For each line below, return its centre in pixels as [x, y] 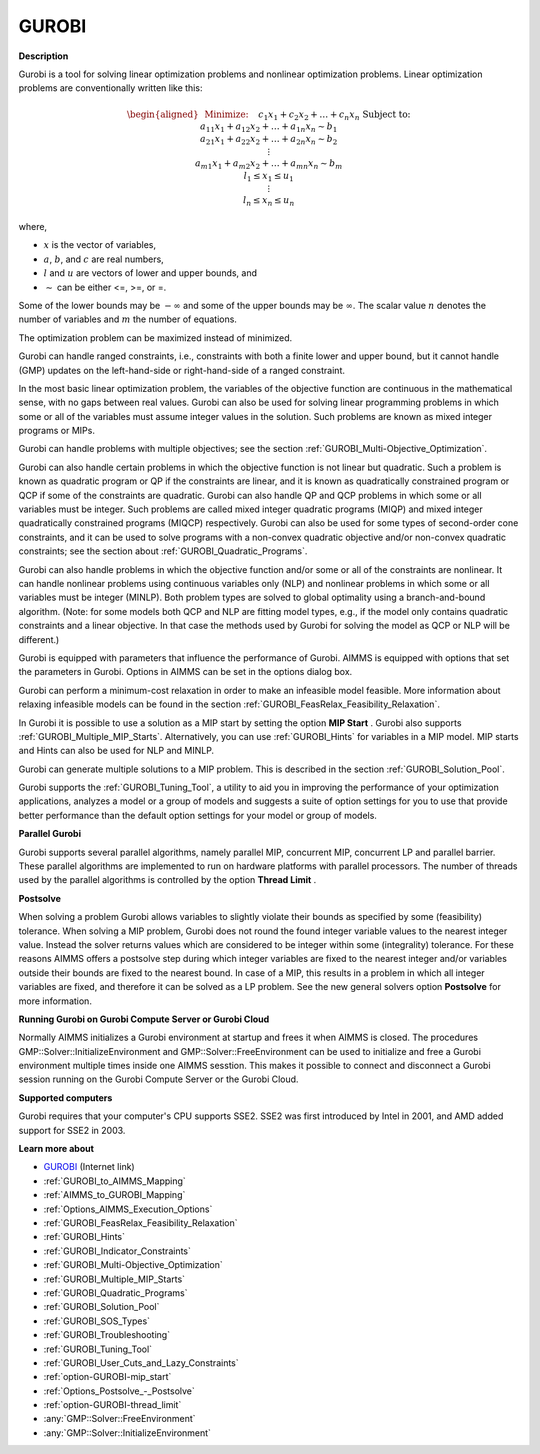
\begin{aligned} [162, 114]
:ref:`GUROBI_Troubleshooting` [106, 1335]
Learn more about [56, 1149]
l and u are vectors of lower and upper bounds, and [150, 273]
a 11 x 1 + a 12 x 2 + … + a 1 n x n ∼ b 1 [269, 128]
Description [43, 56]
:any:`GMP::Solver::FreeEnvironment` [119, 1419]
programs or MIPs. [56, 431]
